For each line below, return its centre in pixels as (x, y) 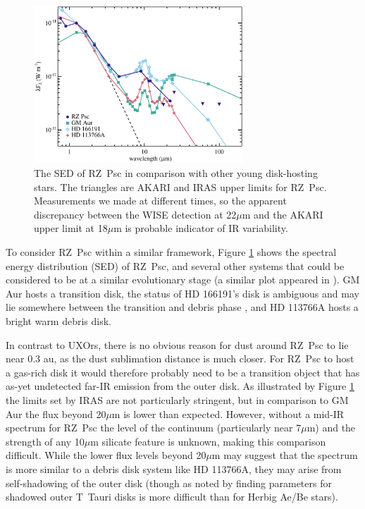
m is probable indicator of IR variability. (201, 228)
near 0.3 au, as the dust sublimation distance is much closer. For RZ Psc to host (180, 358)
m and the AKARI (283, 214)
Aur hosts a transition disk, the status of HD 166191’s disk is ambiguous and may (182, 293)
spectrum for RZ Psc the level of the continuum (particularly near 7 (154, 428)
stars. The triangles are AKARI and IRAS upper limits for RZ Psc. (180, 186)
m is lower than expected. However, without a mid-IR (228, 413)
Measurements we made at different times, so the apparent (160, 201)
